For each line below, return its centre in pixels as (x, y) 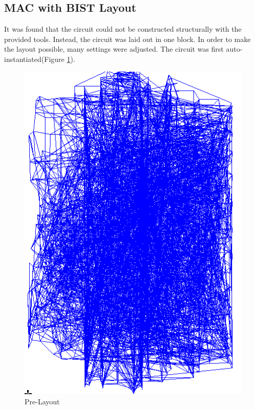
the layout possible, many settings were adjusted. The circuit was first (114, 49)
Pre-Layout (42, 401)
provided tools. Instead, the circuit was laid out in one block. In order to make (128, 39)
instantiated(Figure (34, 59)
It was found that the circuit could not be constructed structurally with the (123, 29)
